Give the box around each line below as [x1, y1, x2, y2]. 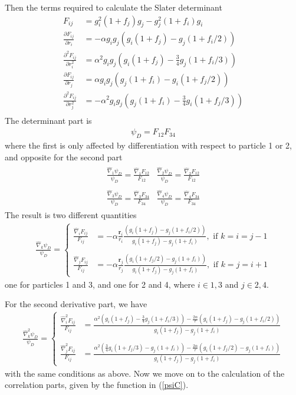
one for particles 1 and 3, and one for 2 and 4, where [5, 278, 195, 290]
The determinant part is [5, 114, 92, 127]
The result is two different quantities [5, 209, 137, 221]
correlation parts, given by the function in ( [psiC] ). [5, 378, 189, 391]
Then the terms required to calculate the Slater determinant [5, 1, 222, 13]
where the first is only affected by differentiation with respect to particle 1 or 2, [5, 139, 292, 151]
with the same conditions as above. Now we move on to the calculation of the [5, 367, 285, 379]
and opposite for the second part [5, 150, 123, 163]
